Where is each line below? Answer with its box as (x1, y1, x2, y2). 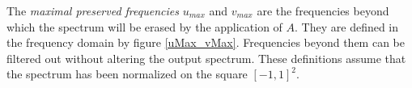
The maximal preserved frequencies (6, 2, 179, 19)
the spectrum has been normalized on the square (6, 65, 248, 82)
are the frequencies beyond (257, 2, 389, 19)
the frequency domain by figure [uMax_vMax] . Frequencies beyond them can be (6, 34, 406, 51)
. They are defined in (295, 18, 399, 35)
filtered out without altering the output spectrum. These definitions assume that (6, 49, 406, 66)
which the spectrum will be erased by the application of (6, 18, 282, 35)
